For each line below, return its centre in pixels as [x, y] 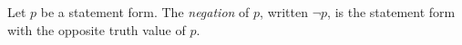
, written [284, 12]
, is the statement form [391, 12]
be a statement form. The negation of [145, 12]
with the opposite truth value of [97, 29]
